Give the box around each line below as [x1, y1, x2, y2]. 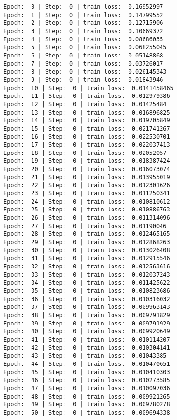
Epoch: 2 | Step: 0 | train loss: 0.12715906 [3, 19, 163, 27]
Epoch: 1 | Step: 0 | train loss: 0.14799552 [3, 11, 163, 19]
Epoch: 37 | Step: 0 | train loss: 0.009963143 [3, 304, 170, 311]
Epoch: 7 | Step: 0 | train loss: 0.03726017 [3, 60, 163, 67]
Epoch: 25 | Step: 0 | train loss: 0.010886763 [3, 206, 170, 213]
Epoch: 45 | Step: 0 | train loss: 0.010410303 [3, 368, 170, 376]
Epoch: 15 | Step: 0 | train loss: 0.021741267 [3, 125, 170, 132]
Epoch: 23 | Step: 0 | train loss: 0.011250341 [3, 190, 170, 197]
